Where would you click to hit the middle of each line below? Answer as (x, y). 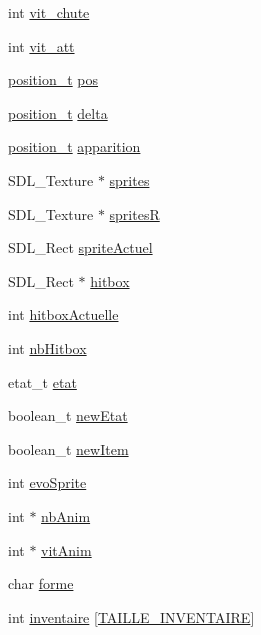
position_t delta (58, 112)
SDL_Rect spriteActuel (80, 247)
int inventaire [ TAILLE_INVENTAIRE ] (131, 616)
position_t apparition (74, 146)
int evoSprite (47, 482)
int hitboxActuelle (63, 314)
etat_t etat (42, 381)
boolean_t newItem (68, 448)
